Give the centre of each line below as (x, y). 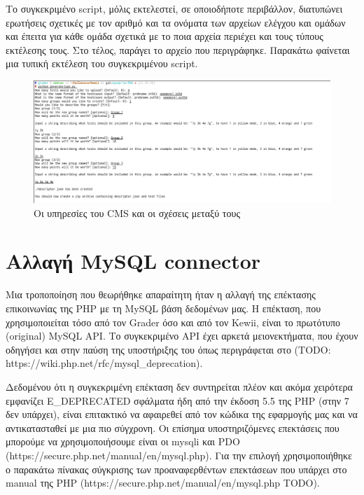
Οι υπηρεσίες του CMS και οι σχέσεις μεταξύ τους (137, 212)
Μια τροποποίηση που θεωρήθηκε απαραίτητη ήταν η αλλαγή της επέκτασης (161, 294)
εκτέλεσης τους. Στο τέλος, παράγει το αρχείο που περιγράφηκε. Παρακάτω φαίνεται (178, 49)
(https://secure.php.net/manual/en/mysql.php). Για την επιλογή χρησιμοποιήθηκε (179, 455)
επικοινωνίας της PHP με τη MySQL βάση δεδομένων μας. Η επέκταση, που (163, 308)
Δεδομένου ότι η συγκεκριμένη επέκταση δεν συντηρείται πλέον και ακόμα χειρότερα (179, 386)
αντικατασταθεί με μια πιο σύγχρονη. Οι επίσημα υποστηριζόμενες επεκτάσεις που (173, 427)
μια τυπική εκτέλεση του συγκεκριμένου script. (102, 63)
